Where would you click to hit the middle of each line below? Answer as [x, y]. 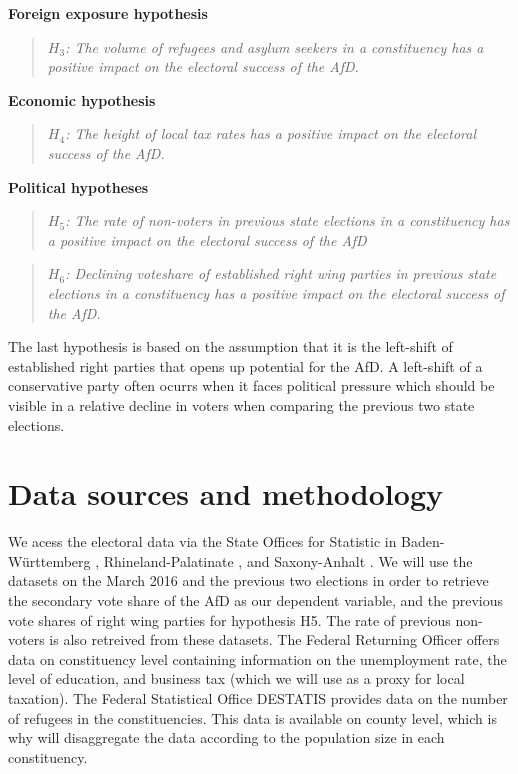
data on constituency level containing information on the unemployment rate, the [257, 658]
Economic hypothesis [82, 99]
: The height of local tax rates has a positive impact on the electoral [270, 133]
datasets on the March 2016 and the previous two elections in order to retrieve [248, 580]
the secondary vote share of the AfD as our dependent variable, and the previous [255, 600]
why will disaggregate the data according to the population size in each [226, 737]
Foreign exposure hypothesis [108, 13]
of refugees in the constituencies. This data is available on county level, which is [252, 717]
